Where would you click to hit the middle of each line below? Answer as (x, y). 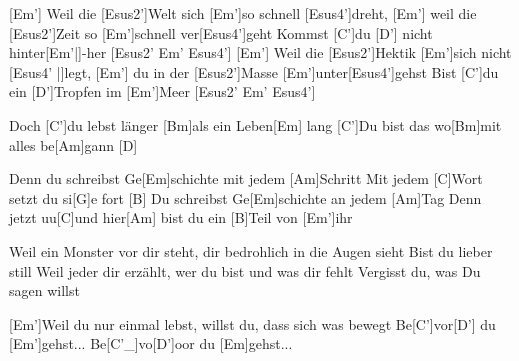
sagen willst (44, 290)
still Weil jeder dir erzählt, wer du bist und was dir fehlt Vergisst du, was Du (245, 270)
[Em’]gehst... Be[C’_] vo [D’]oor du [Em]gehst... (151, 343)
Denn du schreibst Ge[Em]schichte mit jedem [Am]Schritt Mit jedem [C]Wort (246, 178)
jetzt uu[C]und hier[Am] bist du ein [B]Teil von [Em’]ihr (181, 217)
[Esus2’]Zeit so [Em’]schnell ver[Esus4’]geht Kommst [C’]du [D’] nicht (221, 32)
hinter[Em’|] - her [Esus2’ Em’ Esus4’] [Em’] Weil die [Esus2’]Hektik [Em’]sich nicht (260, 52)
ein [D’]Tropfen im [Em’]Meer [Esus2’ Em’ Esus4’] (162, 91)
